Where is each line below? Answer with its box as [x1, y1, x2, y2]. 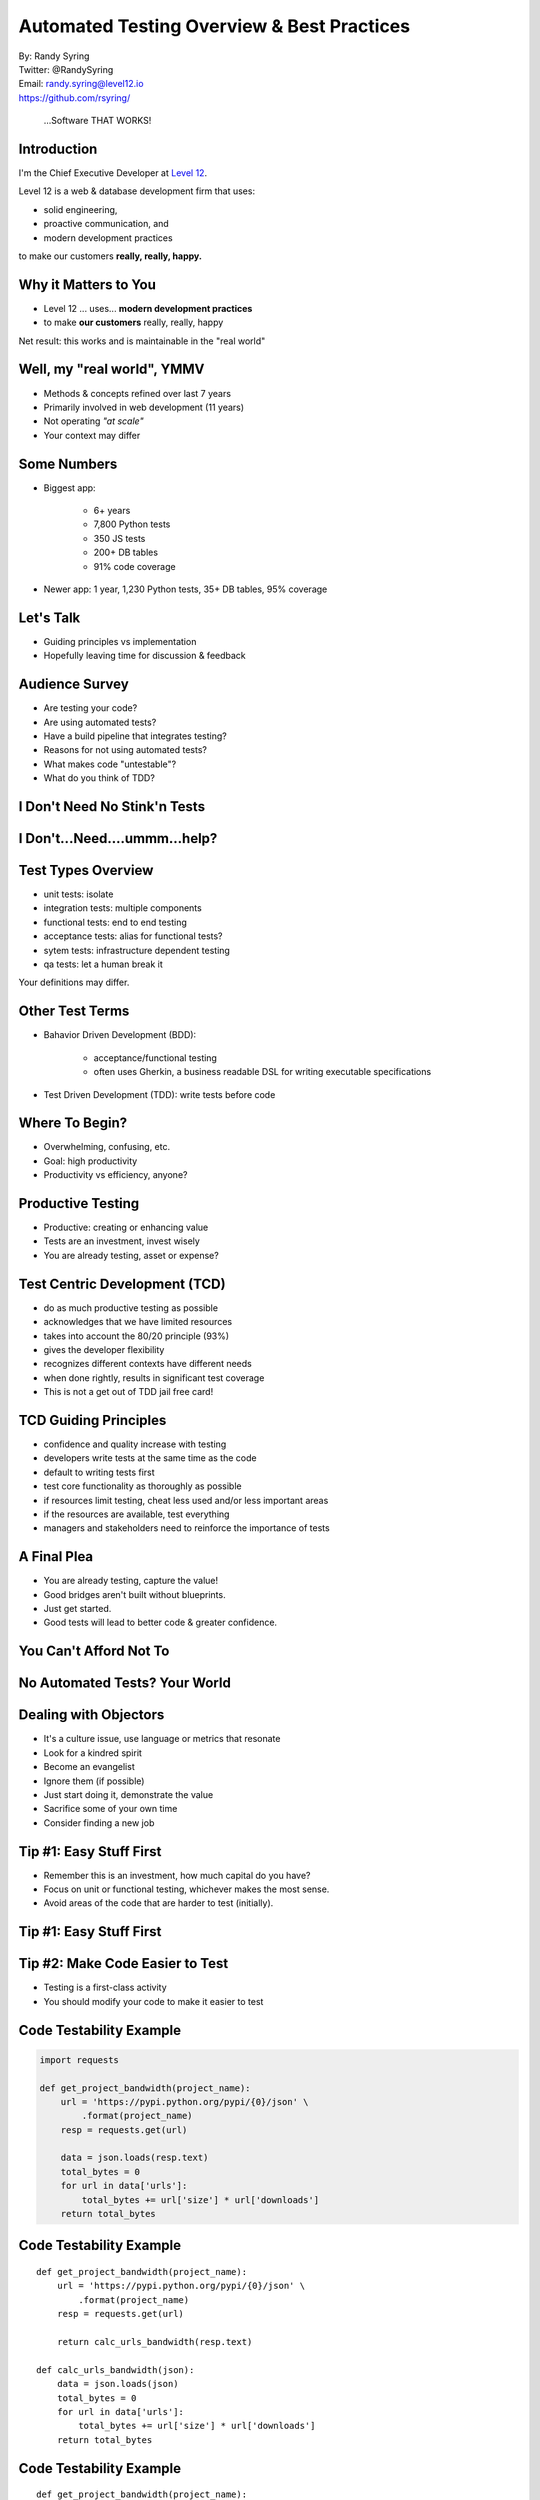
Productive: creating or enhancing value [43, 1221, 209, 1234]
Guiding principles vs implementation [43, 635, 197, 647]
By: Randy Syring [18, 50, 90, 62]
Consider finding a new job [43, 1816, 155, 1829]
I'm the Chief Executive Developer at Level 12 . [18, 167, 208, 179]
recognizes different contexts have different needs [43, 1358, 252, 1370]
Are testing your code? [43, 702, 138, 714]
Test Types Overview [18, 861, 154, 879]
